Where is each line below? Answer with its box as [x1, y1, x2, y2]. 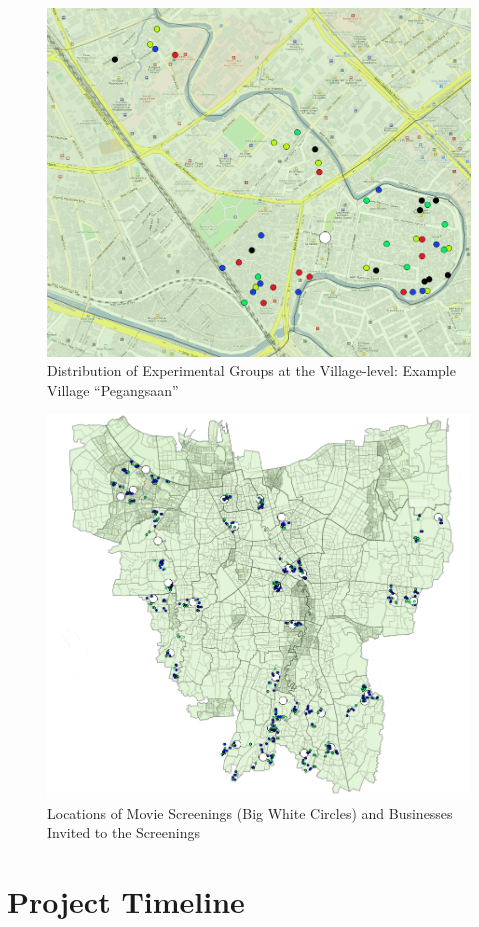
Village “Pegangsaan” [47, 379, 179, 400]
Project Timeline [7, 881, 245, 922]
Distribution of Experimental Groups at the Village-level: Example [47, 360, 456, 381]
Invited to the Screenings [47, 822, 200, 843]
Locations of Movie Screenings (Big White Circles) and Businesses [47, 802, 453, 823]
